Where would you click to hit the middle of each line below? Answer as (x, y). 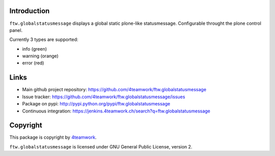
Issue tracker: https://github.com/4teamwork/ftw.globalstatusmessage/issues (104, 97)
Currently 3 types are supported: (44, 40)
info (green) (35, 49)
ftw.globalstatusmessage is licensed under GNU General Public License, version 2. (101, 146)
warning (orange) (40, 56)
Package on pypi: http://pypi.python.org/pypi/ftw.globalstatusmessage (96, 104)
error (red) (33, 63)
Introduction (30, 11)
